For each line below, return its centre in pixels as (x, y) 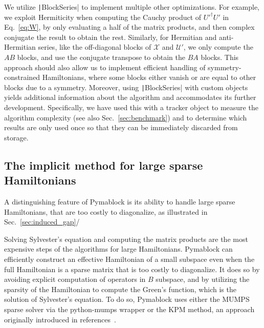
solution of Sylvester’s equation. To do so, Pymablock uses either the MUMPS (127, 299)
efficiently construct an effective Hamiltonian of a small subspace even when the (129, 259)
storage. (16, 137)
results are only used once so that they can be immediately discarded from (121, 127)
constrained (22, 77)
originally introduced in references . (60, 319)
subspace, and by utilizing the (203, 279)
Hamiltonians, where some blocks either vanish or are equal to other (149, 77)
